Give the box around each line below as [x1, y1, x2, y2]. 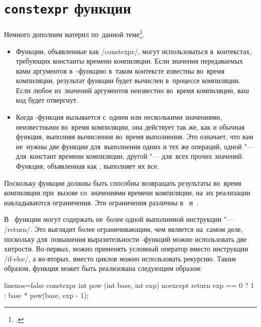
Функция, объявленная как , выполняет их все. [16, 161, 159, 171]
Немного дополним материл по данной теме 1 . [4, 28, 145, 39]
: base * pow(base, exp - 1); [4, 289, 89, 300]
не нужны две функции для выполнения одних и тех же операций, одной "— [16, 141, 254, 151]
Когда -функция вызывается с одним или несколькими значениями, [16, 112, 222, 122]
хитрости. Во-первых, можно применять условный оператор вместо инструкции [4, 243, 248, 254]
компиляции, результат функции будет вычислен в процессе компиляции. [16, 75, 240, 86]
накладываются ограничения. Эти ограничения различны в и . [4, 197, 199, 207]
